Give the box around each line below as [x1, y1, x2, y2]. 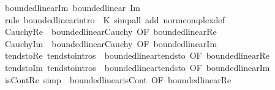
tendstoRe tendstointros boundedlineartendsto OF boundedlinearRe [4, 49, 269, 62]
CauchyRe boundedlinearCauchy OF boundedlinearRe [4, 25, 217, 38]
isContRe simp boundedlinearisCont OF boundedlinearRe [4, 73, 232, 86]
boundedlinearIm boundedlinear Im [4, 1, 141, 13]
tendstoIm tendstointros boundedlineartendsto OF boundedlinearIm [4, 61, 270, 73]
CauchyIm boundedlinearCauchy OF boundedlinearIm [4, 37, 217, 50]
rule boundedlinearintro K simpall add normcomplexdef [4, 13, 225, 26]
